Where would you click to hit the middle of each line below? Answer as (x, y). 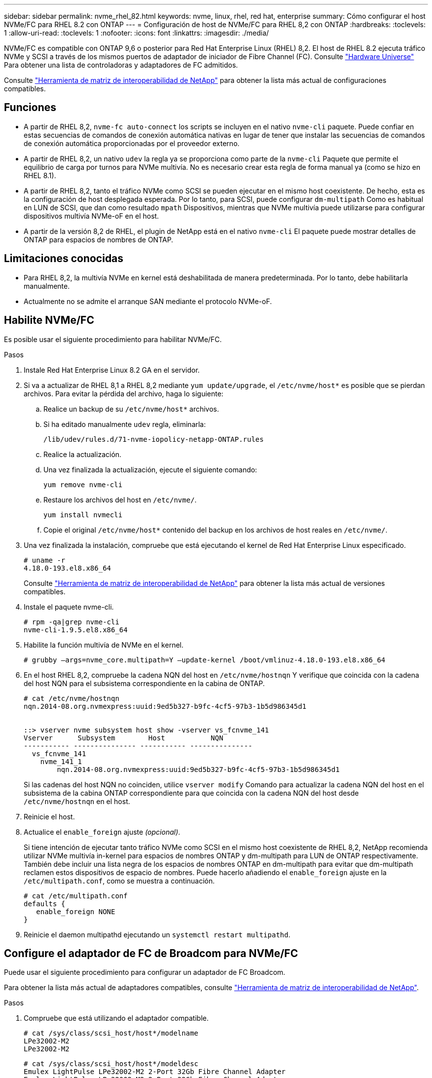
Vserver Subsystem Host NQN (124, 738)
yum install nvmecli (83, 515)
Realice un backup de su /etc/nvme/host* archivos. (131, 409)
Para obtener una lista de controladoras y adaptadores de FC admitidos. (121, 65)
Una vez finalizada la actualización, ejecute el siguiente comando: (150, 469)
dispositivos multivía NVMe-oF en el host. (91, 216)
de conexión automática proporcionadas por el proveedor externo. (132, 143)
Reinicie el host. (49, 816)
